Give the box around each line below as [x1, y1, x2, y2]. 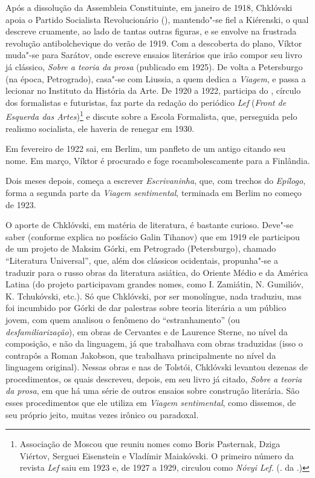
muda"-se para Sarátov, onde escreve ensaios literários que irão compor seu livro [5, 48, 302, 61]
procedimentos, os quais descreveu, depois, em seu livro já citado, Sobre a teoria [5, 372, 302, 385]
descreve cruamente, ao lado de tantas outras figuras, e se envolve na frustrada [5, 25, 297, 38]
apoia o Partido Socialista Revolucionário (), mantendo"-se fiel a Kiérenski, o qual [5, 13, 309, 25]
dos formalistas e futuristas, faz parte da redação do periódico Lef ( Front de [5, 96, 287, 108]
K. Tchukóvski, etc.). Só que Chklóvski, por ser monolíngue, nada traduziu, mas [5, 289, 302, 302]
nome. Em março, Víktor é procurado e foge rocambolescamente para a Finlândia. [5, 154, 310, 166]
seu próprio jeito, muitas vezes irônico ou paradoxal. [5, 408, 199, 421]
